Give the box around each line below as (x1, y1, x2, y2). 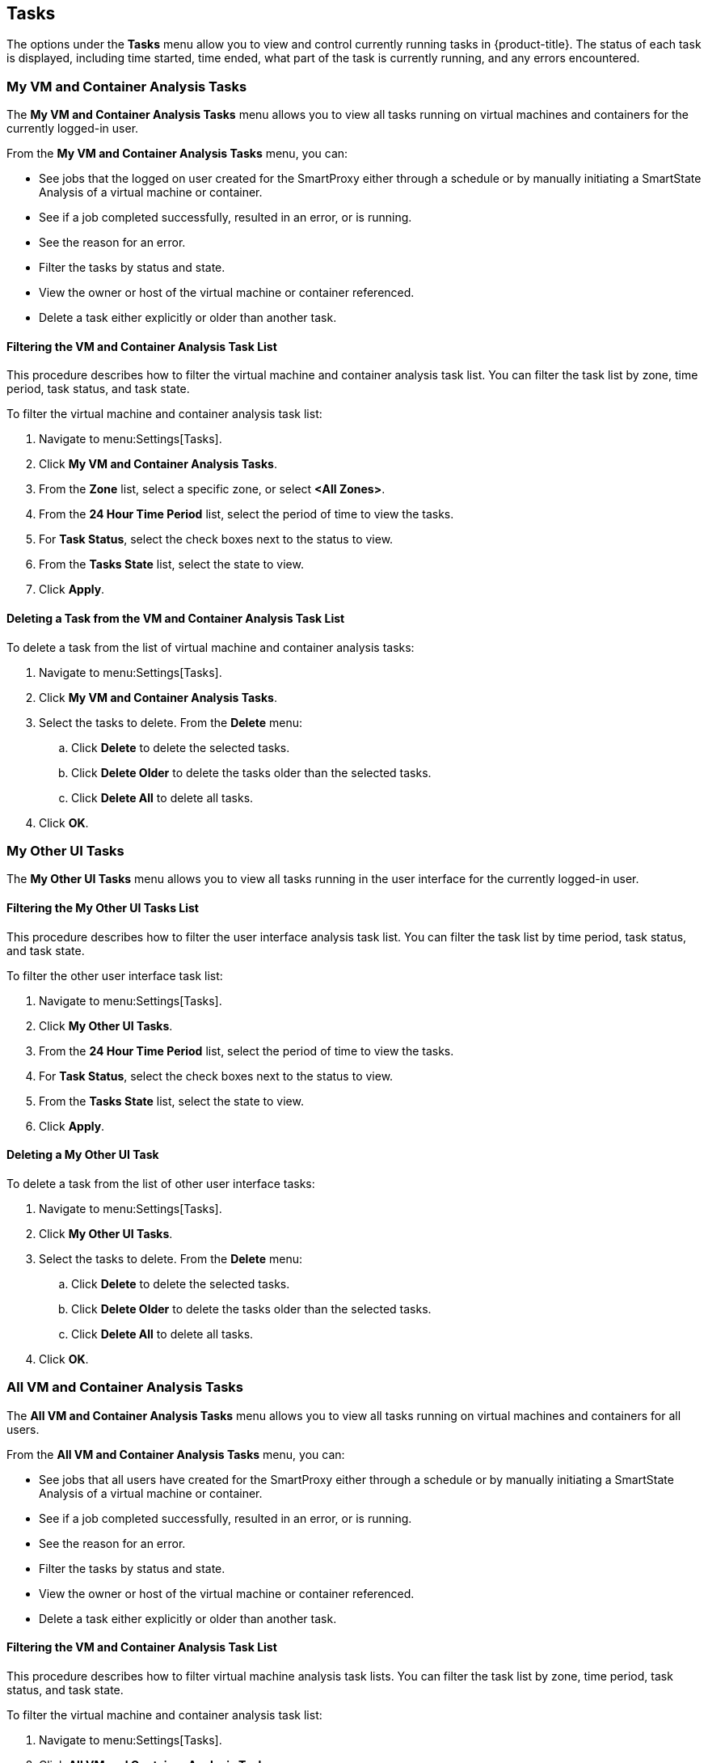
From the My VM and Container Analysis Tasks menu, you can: (6, 146, 348, 161)
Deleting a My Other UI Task (6, 1148, 159, 1162)
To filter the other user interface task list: (6, 968, 223, 983)
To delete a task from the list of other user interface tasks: (6, 1176, 315, 1190)
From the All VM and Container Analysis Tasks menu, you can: (6, 1447, 345, 1461)
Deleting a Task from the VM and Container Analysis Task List (6, 611, 345, 625)
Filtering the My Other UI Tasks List (6, 900, 199, 915)
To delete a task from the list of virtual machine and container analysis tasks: (6, 640, 415, 654)
